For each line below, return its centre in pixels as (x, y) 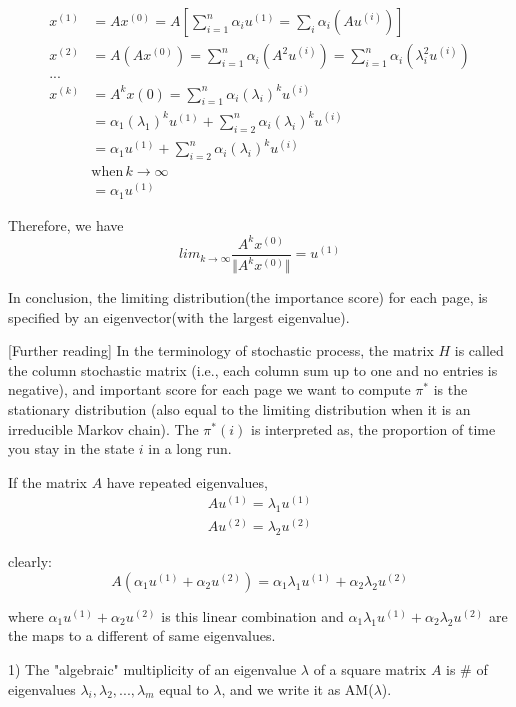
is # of (467, 668)
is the (450, 389)
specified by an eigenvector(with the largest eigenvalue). (179, 316)
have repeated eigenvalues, (187, 481)
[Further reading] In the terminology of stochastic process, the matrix (221, 350)
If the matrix (47, 481)
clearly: (30, 561)
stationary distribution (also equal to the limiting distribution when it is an (239, 409)
